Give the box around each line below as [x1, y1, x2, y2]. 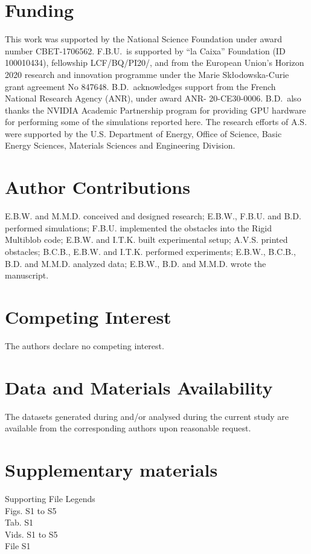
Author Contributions [5, 175, 190, 199]
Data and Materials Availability [5, 375, 273, 399]
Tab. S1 [5, 516, 34, 529]
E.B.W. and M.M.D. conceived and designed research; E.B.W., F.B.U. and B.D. [5, 210, 301, 222]
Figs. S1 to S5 [5, 504, 57, 517]
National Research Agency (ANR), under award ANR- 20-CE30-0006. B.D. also [5, 92, 301, 105]
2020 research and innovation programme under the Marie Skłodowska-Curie [5, 68, 289, 80]
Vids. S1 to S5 [5, 527, 58, 540]
